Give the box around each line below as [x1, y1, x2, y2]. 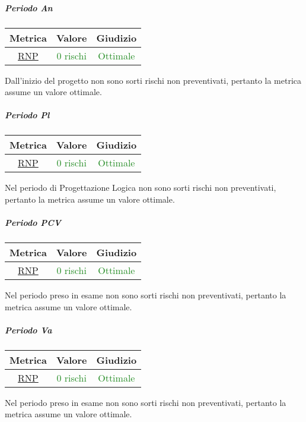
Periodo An [5, 1, 53, 14]
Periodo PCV [5, 216, 61, 229]
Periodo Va [5, 323, 52, 336]
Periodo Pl [5, 109, 50, 121]
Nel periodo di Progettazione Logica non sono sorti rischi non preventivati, [5, 181, 276, 194]
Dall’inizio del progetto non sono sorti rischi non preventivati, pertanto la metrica [5, 74, 302, 86]
